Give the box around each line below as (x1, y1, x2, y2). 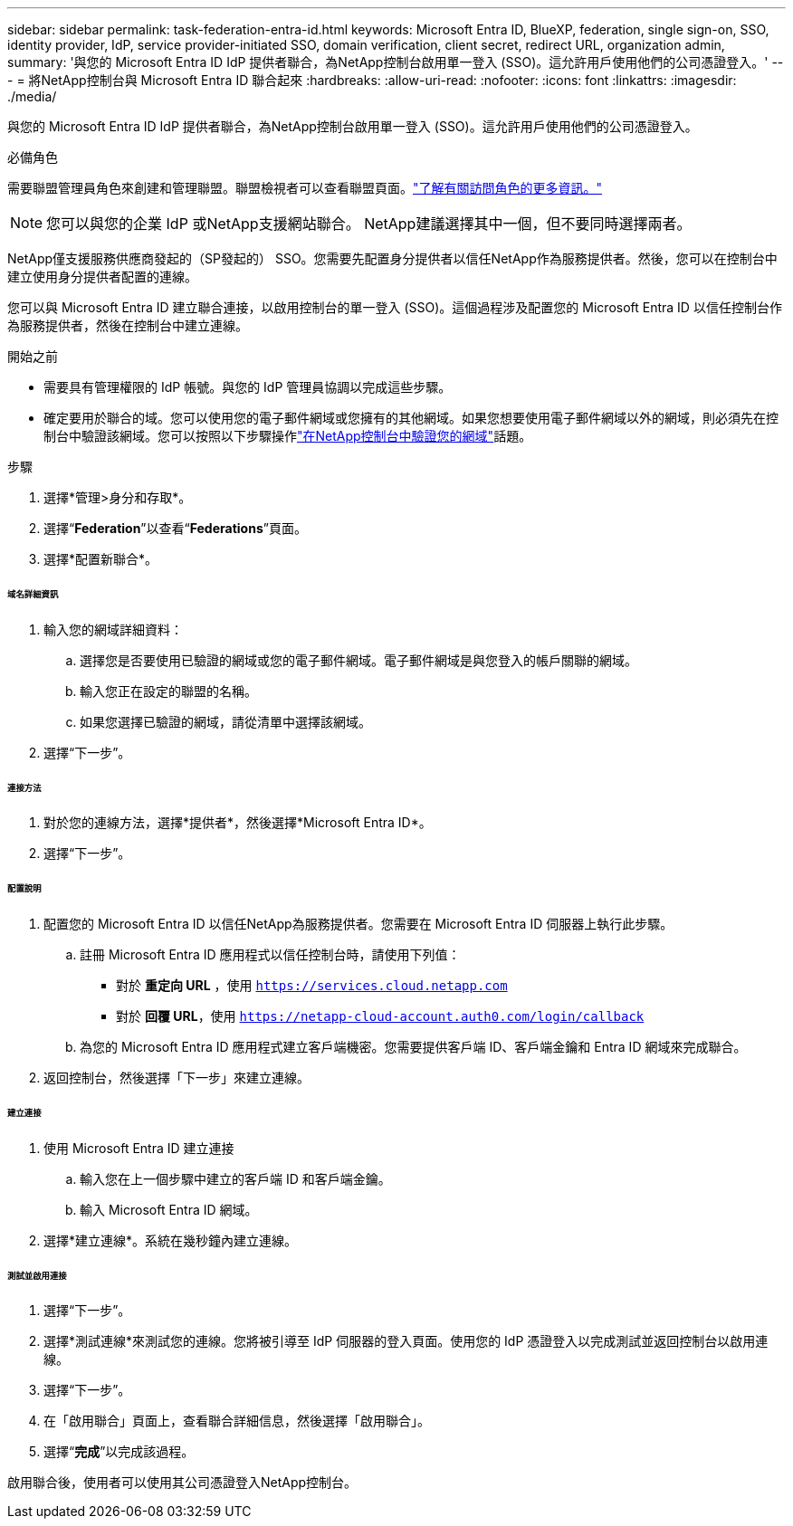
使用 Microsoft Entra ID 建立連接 (43, 1140, 234, 1156)
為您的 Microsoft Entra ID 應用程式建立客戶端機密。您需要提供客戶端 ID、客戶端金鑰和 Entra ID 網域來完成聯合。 (80, 1039, 747, 1055)
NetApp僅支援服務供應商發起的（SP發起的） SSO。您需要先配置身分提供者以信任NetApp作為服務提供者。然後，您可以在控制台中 (7, 251, 778, 266)
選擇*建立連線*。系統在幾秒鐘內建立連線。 (43, 1232, 298, 1248)
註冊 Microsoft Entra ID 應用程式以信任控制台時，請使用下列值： (80, 947, 461, 963)
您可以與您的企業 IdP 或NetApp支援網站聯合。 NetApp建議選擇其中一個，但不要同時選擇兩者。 (46, 215, 692, 233)
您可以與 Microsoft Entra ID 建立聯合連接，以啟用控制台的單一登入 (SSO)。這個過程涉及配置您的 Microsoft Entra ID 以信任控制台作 (7, 300, 782, 315)
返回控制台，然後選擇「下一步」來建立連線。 (43, 1070, 310, 1086)
